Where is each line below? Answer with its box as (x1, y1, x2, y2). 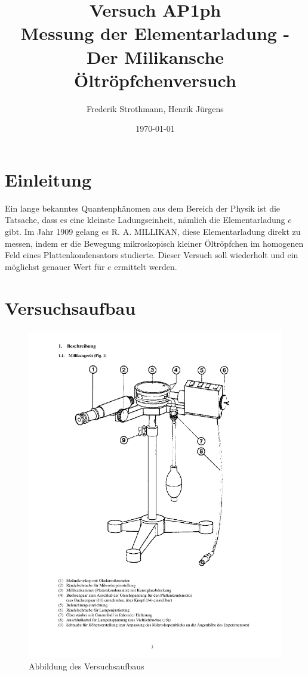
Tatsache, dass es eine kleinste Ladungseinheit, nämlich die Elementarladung (5, 213, 285, 226)
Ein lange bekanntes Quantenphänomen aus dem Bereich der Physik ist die (5, 201, 281, 214)
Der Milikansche (86, 44, 224, 69)
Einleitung (5, 167, 92, 191)
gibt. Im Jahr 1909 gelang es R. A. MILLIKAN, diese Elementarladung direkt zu (5, 225, 301, 237)
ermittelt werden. (114, 260, 177, 272)
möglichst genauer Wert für (5, 260, 105, 272)
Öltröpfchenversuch (74, 67, 236, 92)
